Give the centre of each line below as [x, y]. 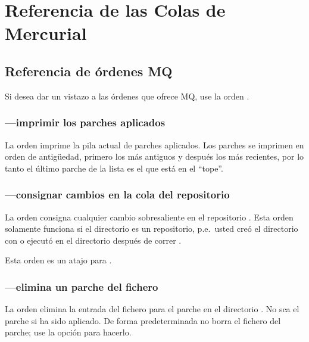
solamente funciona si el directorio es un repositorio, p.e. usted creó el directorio [152, 228]
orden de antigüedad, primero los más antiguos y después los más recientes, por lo [154, 156]
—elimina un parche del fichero [82, 286]
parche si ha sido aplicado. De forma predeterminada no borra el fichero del [143, 320]
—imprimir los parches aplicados [85, 122]
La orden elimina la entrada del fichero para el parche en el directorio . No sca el [152, 309]
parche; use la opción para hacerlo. [68, 332]
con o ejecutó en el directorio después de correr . [93, 240]
